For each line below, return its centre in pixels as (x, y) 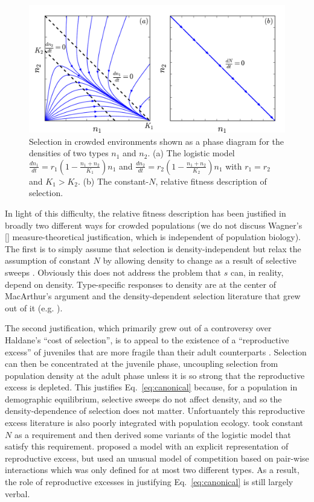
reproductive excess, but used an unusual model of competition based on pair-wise (157, 458)
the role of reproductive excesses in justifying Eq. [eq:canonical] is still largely (149, 482)
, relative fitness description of (211, 181)
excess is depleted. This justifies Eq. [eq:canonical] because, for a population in (151, 387)
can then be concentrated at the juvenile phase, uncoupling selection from (142, 364)
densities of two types (69, 153)
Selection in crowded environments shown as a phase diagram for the (157, 141)
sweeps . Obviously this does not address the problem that (113, 272)
